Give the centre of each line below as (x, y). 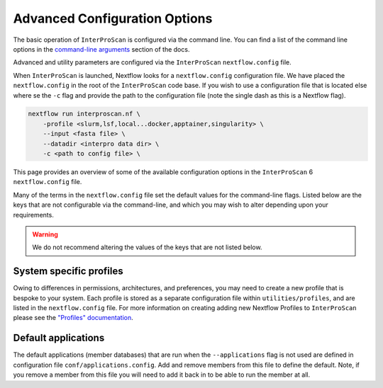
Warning (45, 234)
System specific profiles (68, 272)
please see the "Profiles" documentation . (73, 318)
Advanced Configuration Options (113, 18)
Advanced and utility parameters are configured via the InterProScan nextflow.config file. (152, 62)
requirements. (34, 215)
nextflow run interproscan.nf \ (84, 114)
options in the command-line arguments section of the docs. (101, 49)
